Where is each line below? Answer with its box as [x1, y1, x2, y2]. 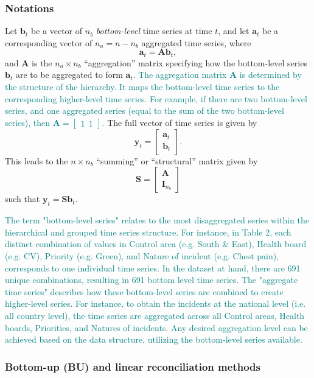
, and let [218, 24, 249, 37]
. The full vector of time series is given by [102, 116, 257, 128]
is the [32, 56, 52, 69]
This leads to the [5, 154, 68, 167]
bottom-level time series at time [96, 24, 212, 37]
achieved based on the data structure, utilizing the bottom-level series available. [5, 333, 302, 346]
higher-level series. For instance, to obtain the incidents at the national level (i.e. [5, 297, 306, 310]
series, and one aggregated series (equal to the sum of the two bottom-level [5, 104, 284, 117]
